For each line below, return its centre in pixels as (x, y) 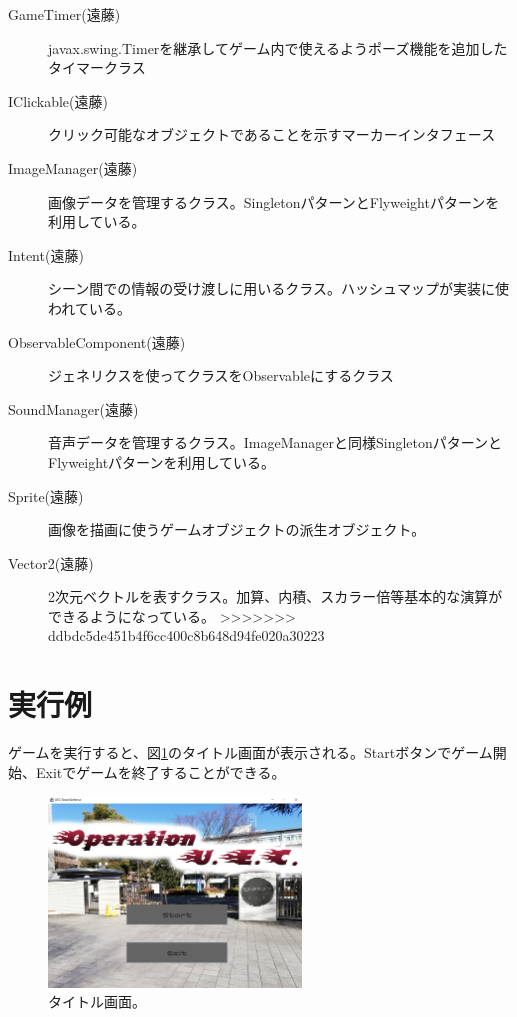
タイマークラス (97, 67)
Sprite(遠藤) (46, 495)
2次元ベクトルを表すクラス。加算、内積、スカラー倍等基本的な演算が (275, 596)
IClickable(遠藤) (58, 100)
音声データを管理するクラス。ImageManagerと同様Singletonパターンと (275, 442)
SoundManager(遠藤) (73, 408)
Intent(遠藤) (46, 254)
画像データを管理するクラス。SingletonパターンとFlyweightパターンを (274, 201)
